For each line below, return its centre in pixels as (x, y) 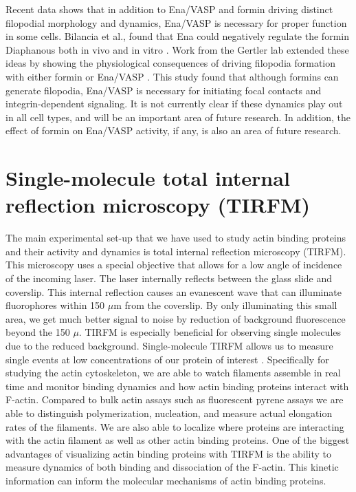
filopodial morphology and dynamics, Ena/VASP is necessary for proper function (176, 22)
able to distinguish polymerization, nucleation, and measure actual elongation (169, 413)
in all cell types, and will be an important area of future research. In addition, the (178, 117)
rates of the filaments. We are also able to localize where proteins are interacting (175, 426)
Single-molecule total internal (148, 178)
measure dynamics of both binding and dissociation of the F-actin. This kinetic (172, 467)
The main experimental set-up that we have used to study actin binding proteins (176, 238)
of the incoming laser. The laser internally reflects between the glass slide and (169, 278)
